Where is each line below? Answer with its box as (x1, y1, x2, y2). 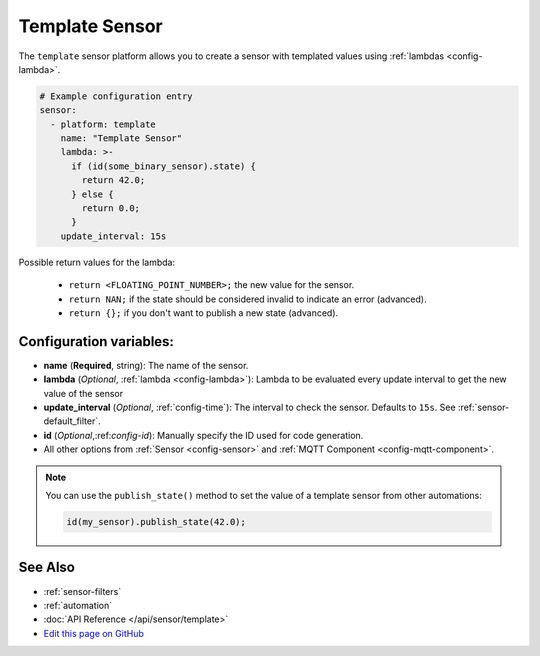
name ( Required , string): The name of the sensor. (43, 359, 249, 371)
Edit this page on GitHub (43, 627, 145, 639)
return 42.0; (81, 175, 146, 186)
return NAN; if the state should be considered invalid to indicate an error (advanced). (68, 293, 427, 305)
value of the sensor (43, 387, 124, 399)
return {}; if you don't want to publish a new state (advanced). (68, 306, 339, 319)
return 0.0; (81, 203, 140, 214)
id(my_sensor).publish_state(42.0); (66, 516, 247, 527)
